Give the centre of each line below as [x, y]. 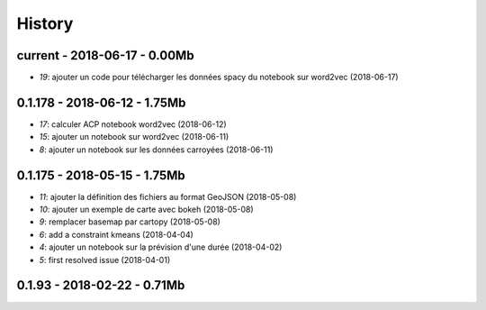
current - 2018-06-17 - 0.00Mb [105, 55]
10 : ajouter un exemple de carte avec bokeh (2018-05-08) [146, 210]
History [45, 23]
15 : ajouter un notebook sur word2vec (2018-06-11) [134, 137]
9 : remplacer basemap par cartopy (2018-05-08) [130, 222]
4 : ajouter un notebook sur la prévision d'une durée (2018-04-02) [161, 247]
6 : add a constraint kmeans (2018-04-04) [116, 234]
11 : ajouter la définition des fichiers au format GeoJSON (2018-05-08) [168, 196]
